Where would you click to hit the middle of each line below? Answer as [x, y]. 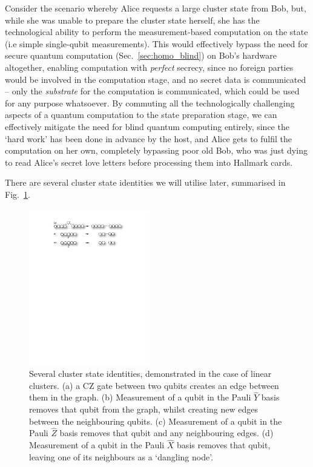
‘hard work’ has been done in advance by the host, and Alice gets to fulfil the [148, 138]
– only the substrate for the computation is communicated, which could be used [152, 91]
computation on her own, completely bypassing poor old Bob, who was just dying [156, 150]
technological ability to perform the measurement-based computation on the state [156, 32]
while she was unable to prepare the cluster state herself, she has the [132, 20]
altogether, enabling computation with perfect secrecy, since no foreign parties [149, 67]
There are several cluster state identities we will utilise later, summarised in [145, 182]
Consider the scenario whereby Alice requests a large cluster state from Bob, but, [156, 8]
